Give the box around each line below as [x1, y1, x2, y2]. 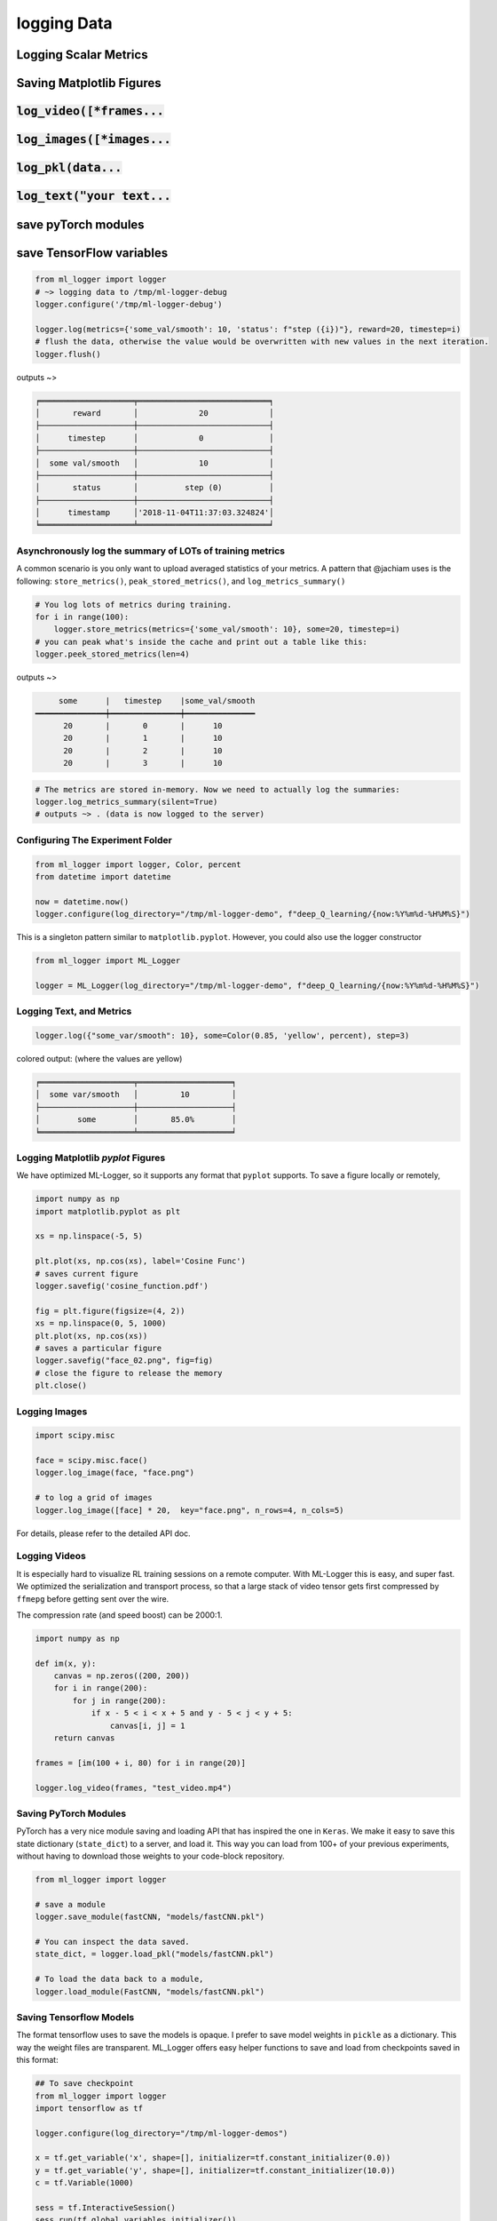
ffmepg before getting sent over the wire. [16, 1593, 170, 1604]
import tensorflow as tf [35, 2103, 144, 2114]
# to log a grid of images [35, 1493, 153, 1503]
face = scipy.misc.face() [35, 1455, 148, 1466]
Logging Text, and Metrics [16, 1005, 132, 1017]
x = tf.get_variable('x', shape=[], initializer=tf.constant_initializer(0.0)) [35, 2153, 391, 2163]
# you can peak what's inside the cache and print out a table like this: [35, 636, 368, 647]
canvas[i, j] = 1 [109, 1720, 185, 1731]
